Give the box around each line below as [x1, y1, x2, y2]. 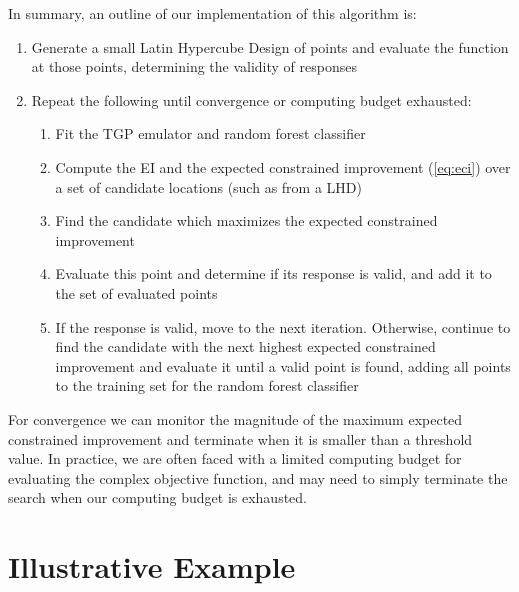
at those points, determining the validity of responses [31, 56, 357, 77]
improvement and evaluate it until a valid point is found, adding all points [55, 355, 511, 376]
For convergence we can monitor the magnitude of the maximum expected [8, 408, 463, 429]
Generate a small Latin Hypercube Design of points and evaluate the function [31, 36, 509, 57]
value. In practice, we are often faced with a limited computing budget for [8, 448, 462, 469]
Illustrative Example [8, 546, 296, 587]
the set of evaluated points [55, 282, 218, 303]
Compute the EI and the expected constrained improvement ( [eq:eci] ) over [55, 156, 511, 177]
